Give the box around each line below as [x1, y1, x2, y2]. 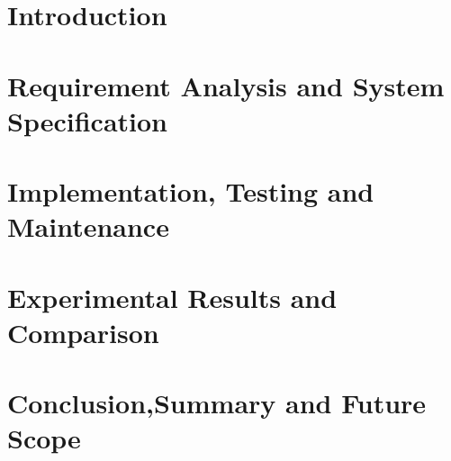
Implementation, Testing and [7, 173, 374, 210]
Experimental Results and [7, 278, 338, 315]
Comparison [7, 313, 159, 350]
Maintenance [7, 208, 169, 245]
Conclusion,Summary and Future [7, 384, 427, 421]
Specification [7, 102, 167, 139]
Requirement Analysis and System [7, 67, 445, 104]
